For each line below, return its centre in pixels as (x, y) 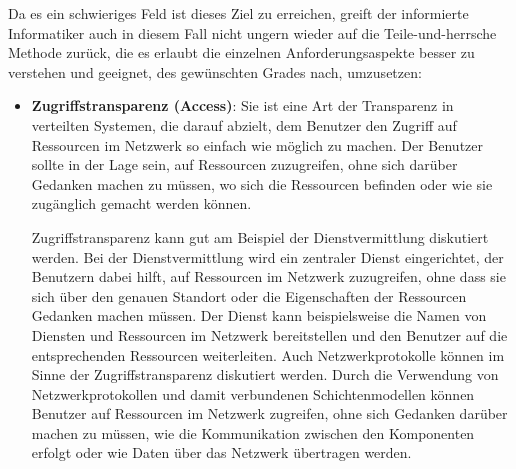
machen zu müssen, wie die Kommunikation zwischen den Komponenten (253, 432)
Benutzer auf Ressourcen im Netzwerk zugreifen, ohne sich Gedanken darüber (269, 413)
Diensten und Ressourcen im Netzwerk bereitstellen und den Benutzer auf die (269, 334)
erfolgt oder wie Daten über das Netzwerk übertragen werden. (221, 452)
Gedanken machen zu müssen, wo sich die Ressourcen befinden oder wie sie (262, 183)
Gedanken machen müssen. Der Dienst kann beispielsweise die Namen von (259, 315)
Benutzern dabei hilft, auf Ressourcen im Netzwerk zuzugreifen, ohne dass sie (268, 276)
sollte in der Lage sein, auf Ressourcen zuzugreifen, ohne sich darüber (244, 164)
